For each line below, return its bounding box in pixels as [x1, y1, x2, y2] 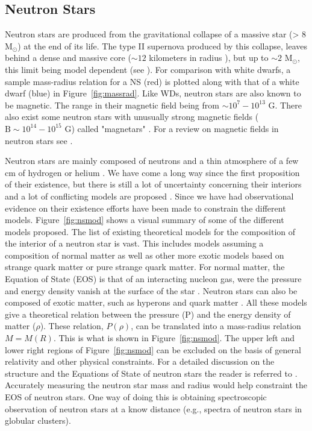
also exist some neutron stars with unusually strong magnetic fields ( [5, 110, 259, 123]
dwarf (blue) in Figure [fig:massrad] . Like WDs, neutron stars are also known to [5, 87, 301, 99]
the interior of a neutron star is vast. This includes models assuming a [5, 237, 264, 250]
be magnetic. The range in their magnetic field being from [5, 98, 219, 111]
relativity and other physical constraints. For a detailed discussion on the [5, 355, 275, 368]
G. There [268, 98, 302, 111]
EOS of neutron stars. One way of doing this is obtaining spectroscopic [5, 391, 267, 403]
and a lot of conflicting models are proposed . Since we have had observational [5, 189, 294, 202]
